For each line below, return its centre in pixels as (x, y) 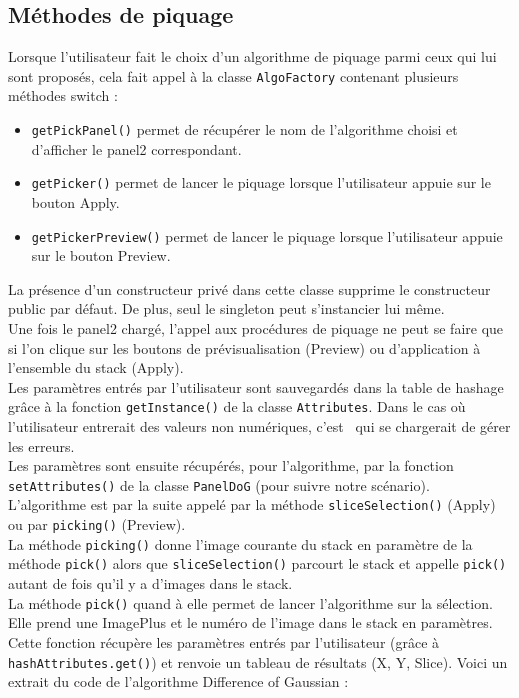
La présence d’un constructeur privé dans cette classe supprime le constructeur (249, 288)
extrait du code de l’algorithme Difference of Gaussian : (178, 681)
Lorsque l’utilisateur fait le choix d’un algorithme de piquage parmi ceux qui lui (252, 56)
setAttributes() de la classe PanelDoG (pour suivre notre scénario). (219, 484)
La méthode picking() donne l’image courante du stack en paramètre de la (240, 543)
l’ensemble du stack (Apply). (96, 367)
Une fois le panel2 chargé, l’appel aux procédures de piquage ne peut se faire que (256, 327)
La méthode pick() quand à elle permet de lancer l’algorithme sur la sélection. (250, 602)
